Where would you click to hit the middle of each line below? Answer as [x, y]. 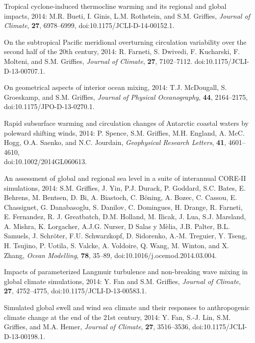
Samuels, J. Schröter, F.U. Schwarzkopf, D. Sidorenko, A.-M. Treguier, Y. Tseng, [126, 236]
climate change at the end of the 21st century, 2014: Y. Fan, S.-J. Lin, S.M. [117, 317]
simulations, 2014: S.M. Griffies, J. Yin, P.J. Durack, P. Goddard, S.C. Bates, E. [125, 187]
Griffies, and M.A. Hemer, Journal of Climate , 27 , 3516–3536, [97, 327]
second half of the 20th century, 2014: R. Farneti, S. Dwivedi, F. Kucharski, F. [122, 51]
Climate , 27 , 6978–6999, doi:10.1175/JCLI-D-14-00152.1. [89, 25]
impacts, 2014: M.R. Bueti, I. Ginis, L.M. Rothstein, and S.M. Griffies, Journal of [127, 15]
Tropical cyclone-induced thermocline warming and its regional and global [115, 6]
